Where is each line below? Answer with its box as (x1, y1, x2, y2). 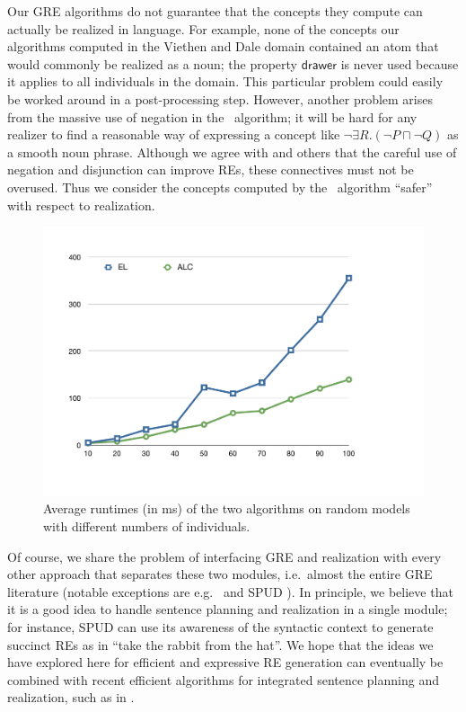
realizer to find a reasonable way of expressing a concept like (7, 125, 340, 144)
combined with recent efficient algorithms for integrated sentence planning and (7, 670, 439, 689)
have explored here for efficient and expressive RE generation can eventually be (7, 653, 444, 672)
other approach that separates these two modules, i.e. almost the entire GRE (7, 565, 433, 583)
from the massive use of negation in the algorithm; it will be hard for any (7, 107, 418, 126)
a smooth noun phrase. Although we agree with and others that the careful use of (7, 142, 457, 161)
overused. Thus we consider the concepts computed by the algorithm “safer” (7, 177, 433, 196)
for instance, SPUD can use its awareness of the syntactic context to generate (7, 617, 434, 636)
